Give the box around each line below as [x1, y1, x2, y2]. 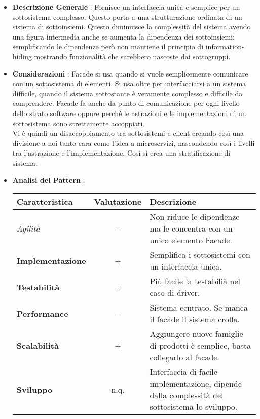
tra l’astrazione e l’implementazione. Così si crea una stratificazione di [12, 147, 231, 158]
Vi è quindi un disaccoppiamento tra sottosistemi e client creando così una [12, 128, 244, 138]
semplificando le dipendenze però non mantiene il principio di [12, 41, 204, 52]
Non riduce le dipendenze [150, 211, 240, 223]
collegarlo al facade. [150, 351, 219, 363]
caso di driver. [150, 287, 200, 299]
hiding [12, 51, 32, 61]
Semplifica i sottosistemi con [150, 249, 250, 261]
